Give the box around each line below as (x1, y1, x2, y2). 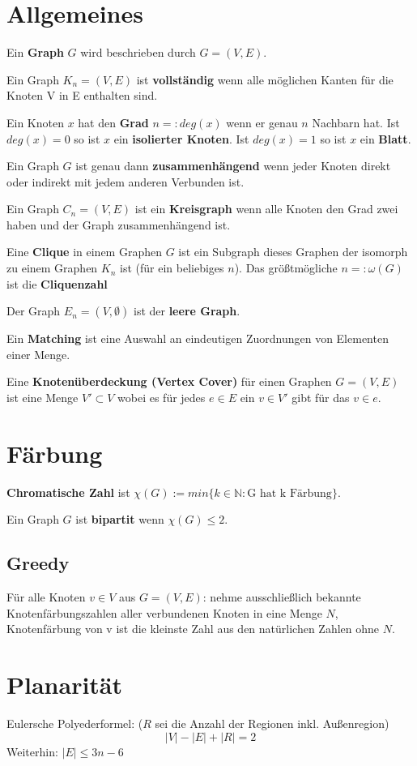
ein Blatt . (360, 130, 411, 147)
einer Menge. (6, 345, 70, 362)
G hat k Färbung (247, 487, 332, 499)
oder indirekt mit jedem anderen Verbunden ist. (6, 173, 245, 190)
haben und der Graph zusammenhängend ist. (6, 216, 231, 233)
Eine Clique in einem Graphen (6, 243, 162, 260)
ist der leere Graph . (133, 302, 240, 319)
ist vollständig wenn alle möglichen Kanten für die (136, 71, 394, 88)
